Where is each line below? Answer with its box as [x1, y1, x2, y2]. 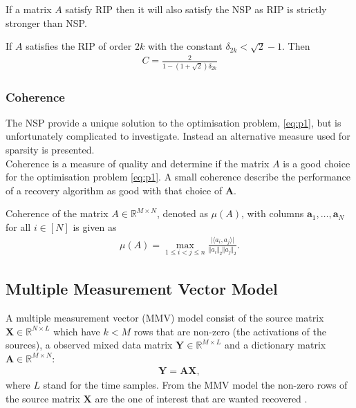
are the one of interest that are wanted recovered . [95, 391, 308, 406]
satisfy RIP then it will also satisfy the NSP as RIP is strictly [65, 2, 327, 16]
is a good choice [283, 156, 350, 170]
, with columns [241, 206, 304, 221]
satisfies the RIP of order [26, 39, 132, 53]
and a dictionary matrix [224, 337, 326, 352]
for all [6, 220, 31, 234]
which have [53, 324, 100, 338]
